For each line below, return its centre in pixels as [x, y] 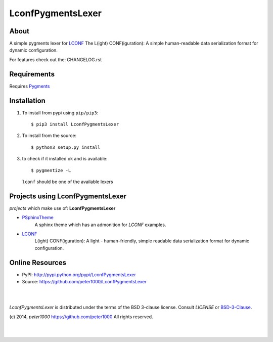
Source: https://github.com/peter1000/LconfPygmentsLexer [84, 282]
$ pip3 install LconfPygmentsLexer [75, 124]
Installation [27, 100]
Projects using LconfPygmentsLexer [68, 196]
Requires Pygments [30, 86]
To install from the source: [49, 136]
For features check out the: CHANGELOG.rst [56, 59]
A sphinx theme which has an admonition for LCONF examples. [100, 225]
